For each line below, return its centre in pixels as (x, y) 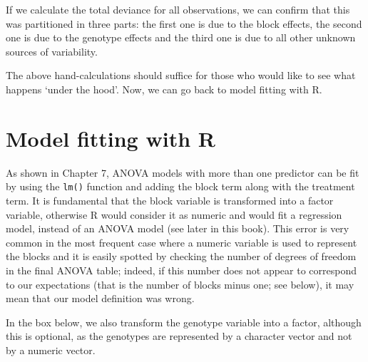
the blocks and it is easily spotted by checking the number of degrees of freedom (181, 256)
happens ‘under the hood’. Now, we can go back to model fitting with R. (164, 89)
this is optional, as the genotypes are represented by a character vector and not (179, 336)
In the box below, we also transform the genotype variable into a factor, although (184, 322)
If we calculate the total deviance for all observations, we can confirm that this (178, 9)
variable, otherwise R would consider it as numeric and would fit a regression (174, 214)
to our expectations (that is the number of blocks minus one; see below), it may (180, 284)
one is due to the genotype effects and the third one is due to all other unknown (181, 37)
